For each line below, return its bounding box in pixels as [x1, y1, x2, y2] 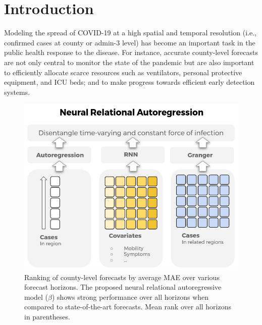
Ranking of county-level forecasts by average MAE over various [24, 272, 220, 282]
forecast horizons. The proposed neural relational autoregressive [24, 282, 222, 292]
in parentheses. [24, 311, 70, 321]
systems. [4, 86, 30, 97]
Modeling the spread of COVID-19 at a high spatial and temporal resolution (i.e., [4, 27, 256, 38]
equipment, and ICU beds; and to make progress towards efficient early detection [4, 77, 255, 87]
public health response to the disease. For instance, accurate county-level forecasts [4, 47, 258, 58]
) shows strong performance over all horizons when [52, 291, 209, 302]
